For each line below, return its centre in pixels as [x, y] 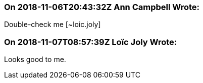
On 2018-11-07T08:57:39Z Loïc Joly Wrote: [91, 42]
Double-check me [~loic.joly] [53, 24]
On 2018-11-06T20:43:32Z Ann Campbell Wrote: [102, 7]
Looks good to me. [35, 59]
